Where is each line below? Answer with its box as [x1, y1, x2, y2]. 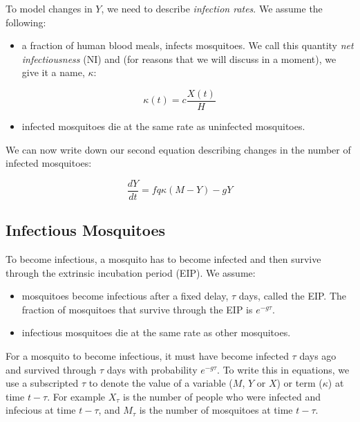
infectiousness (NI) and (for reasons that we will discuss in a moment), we [21, 51, 337, 66]
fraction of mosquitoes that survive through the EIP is [21, 302, 253, 316]
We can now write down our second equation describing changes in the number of [6, 142, 351, 156]
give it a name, [21, 65, 85, 80]
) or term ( [276, 376, 323, 390]
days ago [299, 349, 337, 363]
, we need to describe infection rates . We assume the [101, 1, 323, 15]
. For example [47, 389, 106, 403]
